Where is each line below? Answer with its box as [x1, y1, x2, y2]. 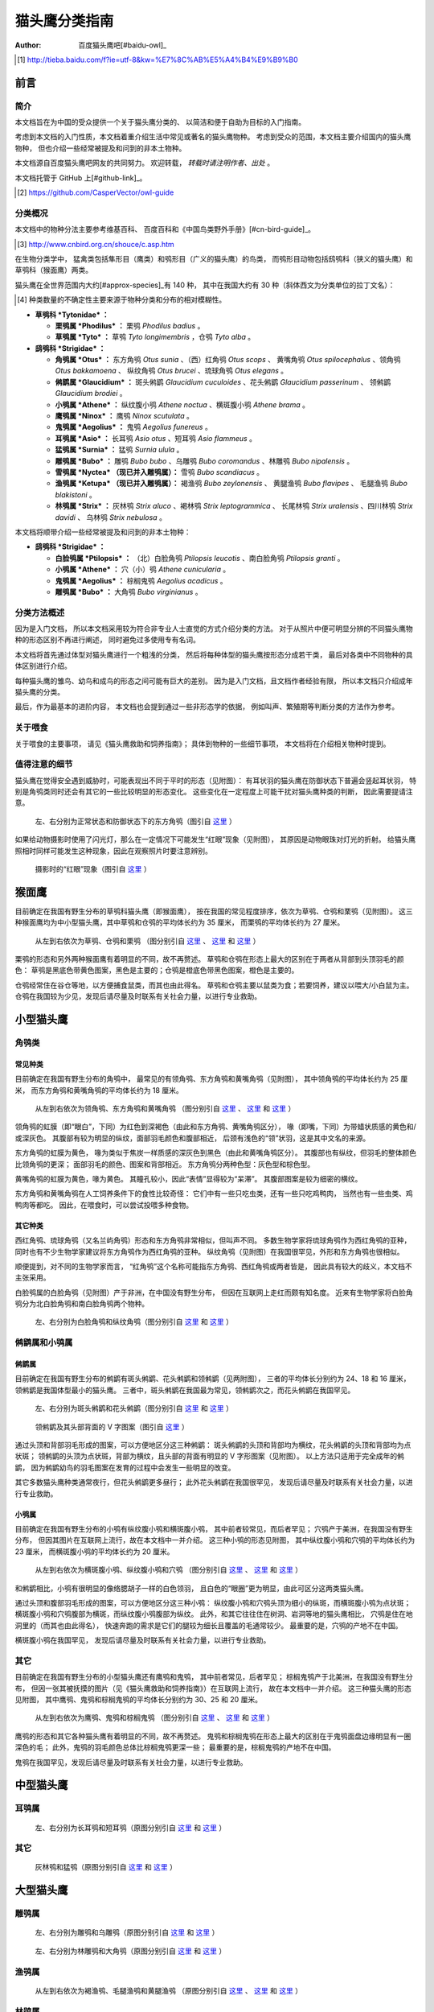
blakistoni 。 [55, 489, 96, 499]
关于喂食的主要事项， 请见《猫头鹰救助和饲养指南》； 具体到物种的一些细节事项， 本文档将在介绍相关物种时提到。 [14, 739, 391, 748]
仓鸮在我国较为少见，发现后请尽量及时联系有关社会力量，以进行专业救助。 [14, 992, 261, 1001]
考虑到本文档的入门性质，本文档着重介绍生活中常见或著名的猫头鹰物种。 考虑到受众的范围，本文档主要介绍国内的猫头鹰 [14, 132, 411, 142]
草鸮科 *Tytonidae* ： [35, 310, 109, 320]
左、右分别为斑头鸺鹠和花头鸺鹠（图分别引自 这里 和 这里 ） [35, 1404, 233, 1413]
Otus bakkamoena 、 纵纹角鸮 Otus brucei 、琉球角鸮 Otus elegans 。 [55, 366, 289, 376]
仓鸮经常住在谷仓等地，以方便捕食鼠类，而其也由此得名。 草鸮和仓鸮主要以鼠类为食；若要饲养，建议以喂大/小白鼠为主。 [14, 980, 414, 990]
